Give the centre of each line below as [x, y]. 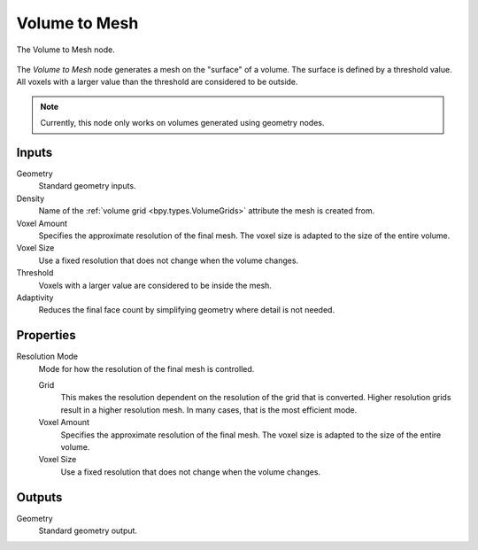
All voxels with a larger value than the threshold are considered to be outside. [157, 82]
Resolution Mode [47, 356]
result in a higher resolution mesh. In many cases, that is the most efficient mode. [209, 410]
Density [31, 198]
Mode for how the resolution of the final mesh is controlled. [146, 368]
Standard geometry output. [88, 531]
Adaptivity [35, 298]
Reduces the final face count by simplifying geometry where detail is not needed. [187, 310]
